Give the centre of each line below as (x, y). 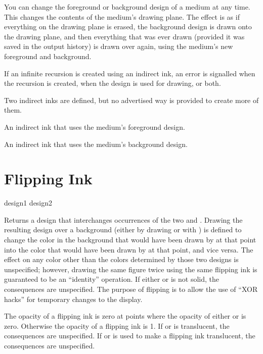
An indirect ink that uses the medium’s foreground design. (95, 127)
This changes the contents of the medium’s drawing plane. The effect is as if (122, 16)
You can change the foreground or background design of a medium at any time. (127, 7)
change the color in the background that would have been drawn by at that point (130, 240)
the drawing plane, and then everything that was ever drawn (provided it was (124, 36)
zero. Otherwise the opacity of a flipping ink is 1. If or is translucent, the (117, 325)
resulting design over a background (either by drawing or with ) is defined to (123, 230)
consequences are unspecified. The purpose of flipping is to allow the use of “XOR (131, 289)
